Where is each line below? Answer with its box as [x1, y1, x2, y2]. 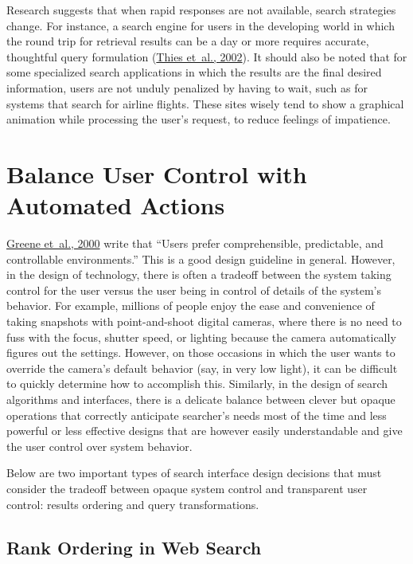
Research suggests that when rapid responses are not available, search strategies [6, 2, 396, 18]
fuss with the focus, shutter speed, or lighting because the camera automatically [6, 328, 396, 345]
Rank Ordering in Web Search [6, 535, 262, 559]
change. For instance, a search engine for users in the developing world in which [6, 17, 395, 33]
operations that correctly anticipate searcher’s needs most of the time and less [6, 406, 387, 423]
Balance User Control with [6, 157, 307, 190]
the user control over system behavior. [6, 437, 193, 454]
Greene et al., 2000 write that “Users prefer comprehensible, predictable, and [6, 235, 384, 252]
